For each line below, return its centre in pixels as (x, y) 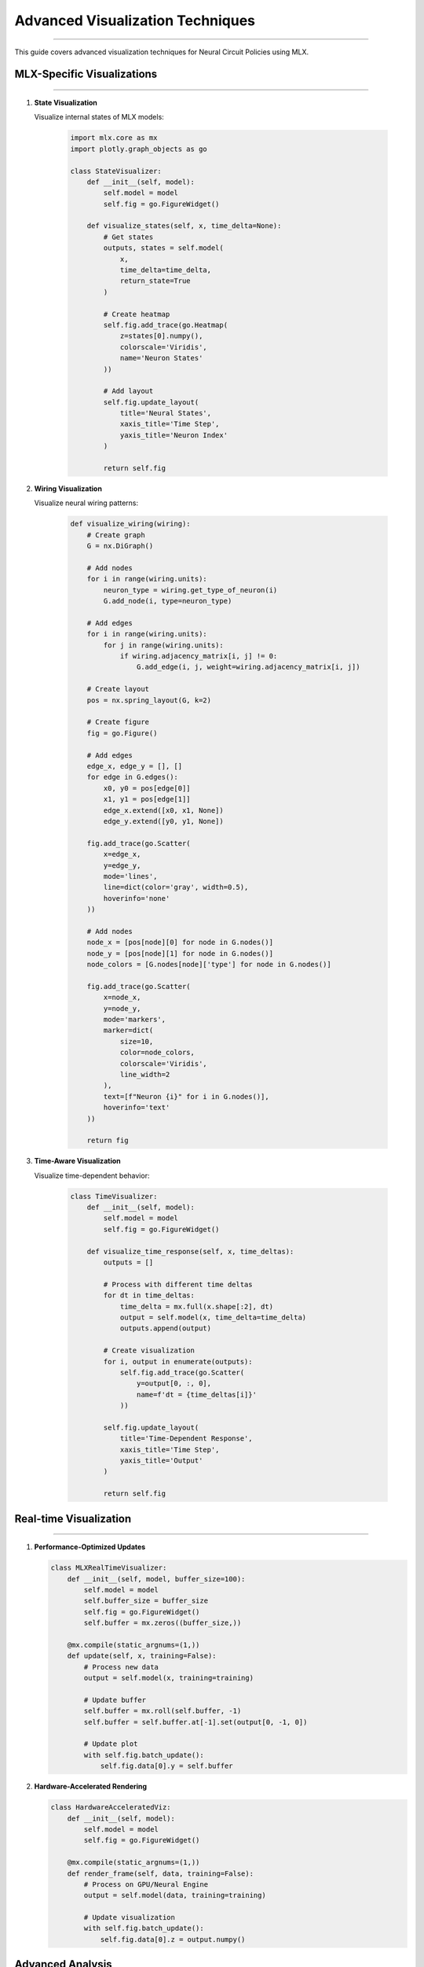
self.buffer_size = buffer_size (146, 1601)
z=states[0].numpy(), (161, 336)
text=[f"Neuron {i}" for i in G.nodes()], (186, 1096)
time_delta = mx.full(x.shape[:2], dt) (197, 1306)
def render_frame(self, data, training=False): (161, 1873)
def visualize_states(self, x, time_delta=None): (184, 226)
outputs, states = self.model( (163, 248)
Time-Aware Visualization (77, 1161)
